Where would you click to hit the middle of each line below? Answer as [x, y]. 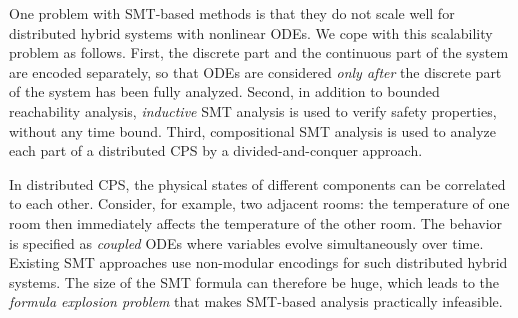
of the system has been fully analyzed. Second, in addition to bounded [224, 91]
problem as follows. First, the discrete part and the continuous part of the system [259, 52]
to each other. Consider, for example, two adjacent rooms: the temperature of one [259, 203]
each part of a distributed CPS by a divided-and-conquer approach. [216, 150]
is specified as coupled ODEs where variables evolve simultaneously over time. [246, 242]
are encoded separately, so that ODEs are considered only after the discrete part [255, 71]
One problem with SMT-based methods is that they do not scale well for [232, 13]
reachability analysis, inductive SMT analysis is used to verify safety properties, [253, 110]
